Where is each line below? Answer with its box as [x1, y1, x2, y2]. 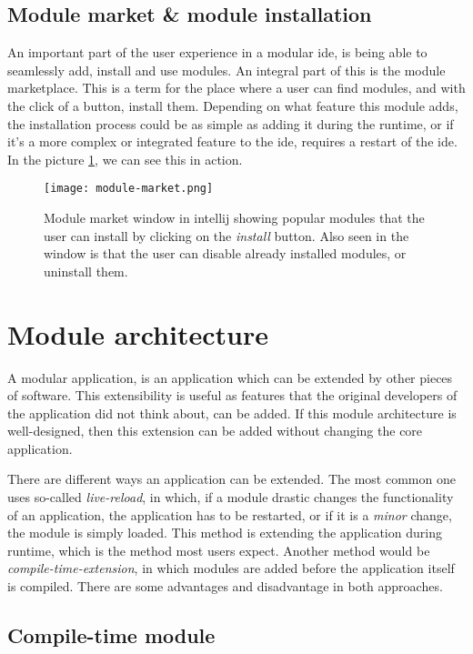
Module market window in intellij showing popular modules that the [44, 208, 425, 227]
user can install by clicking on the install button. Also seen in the [44, 226, 409, 245]
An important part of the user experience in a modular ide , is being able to [7, 43, 428, 62]
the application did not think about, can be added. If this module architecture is [7, 403, 457, 422]
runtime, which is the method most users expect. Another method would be [7, 540, 430, 559]
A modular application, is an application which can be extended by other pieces [7, 367, 453, 387]
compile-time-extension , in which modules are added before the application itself [7, 558, 455, 578]
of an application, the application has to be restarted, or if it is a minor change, [7, 505, 452, 524]
